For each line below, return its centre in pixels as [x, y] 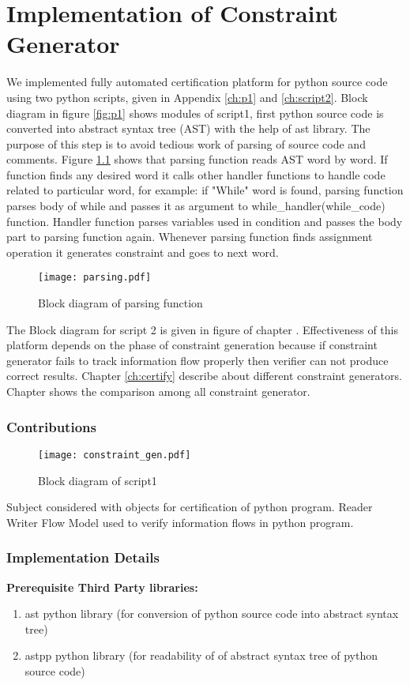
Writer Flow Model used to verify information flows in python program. [180, 522]
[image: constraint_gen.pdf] [115, 455]
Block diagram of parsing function [120, 303]
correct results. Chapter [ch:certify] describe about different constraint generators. [204, 376]
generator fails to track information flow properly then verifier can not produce [197, 360]
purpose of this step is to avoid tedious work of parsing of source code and [186, 143]
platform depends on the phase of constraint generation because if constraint [192, 345]
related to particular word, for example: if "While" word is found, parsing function [205, 190]
